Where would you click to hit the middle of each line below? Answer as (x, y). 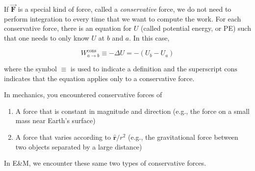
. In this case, (149, 38)
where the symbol (30, 69)
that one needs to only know (47, 38)
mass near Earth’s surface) (55, 120)
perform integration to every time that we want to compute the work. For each (123, 18)
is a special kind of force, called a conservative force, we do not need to (125, 9)
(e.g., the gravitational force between (183, 137)
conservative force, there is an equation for (68, 28)
